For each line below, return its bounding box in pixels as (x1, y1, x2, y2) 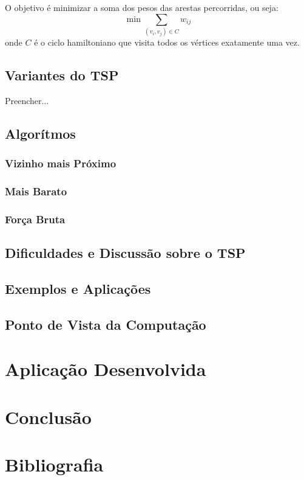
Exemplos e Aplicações (5, 279, 151, 297)
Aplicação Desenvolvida (5, 357, 206, 381)
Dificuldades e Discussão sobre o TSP (5, 243, 246, 262)
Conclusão (5, 404, 92, 429)
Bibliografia (5, 451, 104, 476)
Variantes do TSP (5, 65, 119, 84)
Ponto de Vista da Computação (5, 315, 206, 333)
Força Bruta (5, 211, 66, 226)
